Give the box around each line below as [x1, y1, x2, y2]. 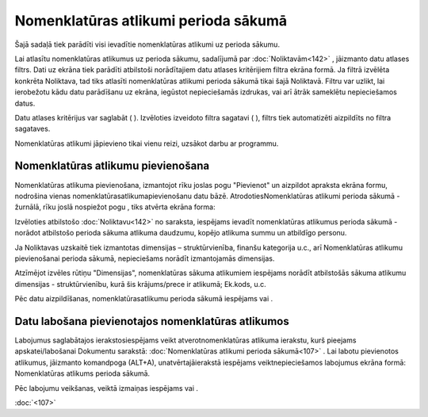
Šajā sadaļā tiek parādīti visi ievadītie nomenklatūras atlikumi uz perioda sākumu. [14, 40, 281, 49]
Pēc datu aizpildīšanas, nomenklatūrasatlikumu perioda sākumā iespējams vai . [14, 294, 273, 304]
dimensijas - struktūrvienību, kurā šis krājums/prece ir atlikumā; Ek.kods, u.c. [14, 279, 267, 289]
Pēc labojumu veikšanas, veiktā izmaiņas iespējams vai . [14, 383, 198, 392]
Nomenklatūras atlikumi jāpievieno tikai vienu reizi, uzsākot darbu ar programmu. [14, 139, 279, 148]
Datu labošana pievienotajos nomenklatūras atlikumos [14, 314, 289, 328]
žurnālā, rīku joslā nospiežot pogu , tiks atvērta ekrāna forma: [14, 202, 216, 212]
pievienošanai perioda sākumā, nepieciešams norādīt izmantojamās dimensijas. [14, 254, 275, 263]
